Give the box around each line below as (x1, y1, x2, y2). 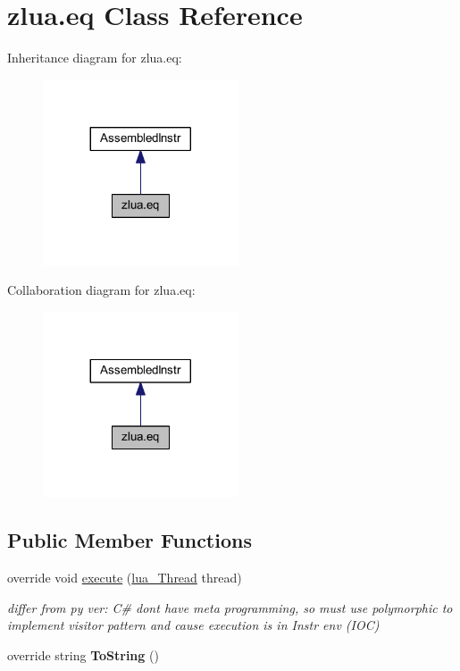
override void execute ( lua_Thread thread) (7, 568, 242, 587)
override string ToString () (7, 646, 159, 665)
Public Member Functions (7, 526, 252, 554)
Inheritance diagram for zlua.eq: (7, 48, 182, 67)
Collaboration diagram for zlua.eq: (7, 281, 196, 299)
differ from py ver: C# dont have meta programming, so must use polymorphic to (7, 598, 453, 616)
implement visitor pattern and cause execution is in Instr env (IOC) (7, 616, 380, 634)
